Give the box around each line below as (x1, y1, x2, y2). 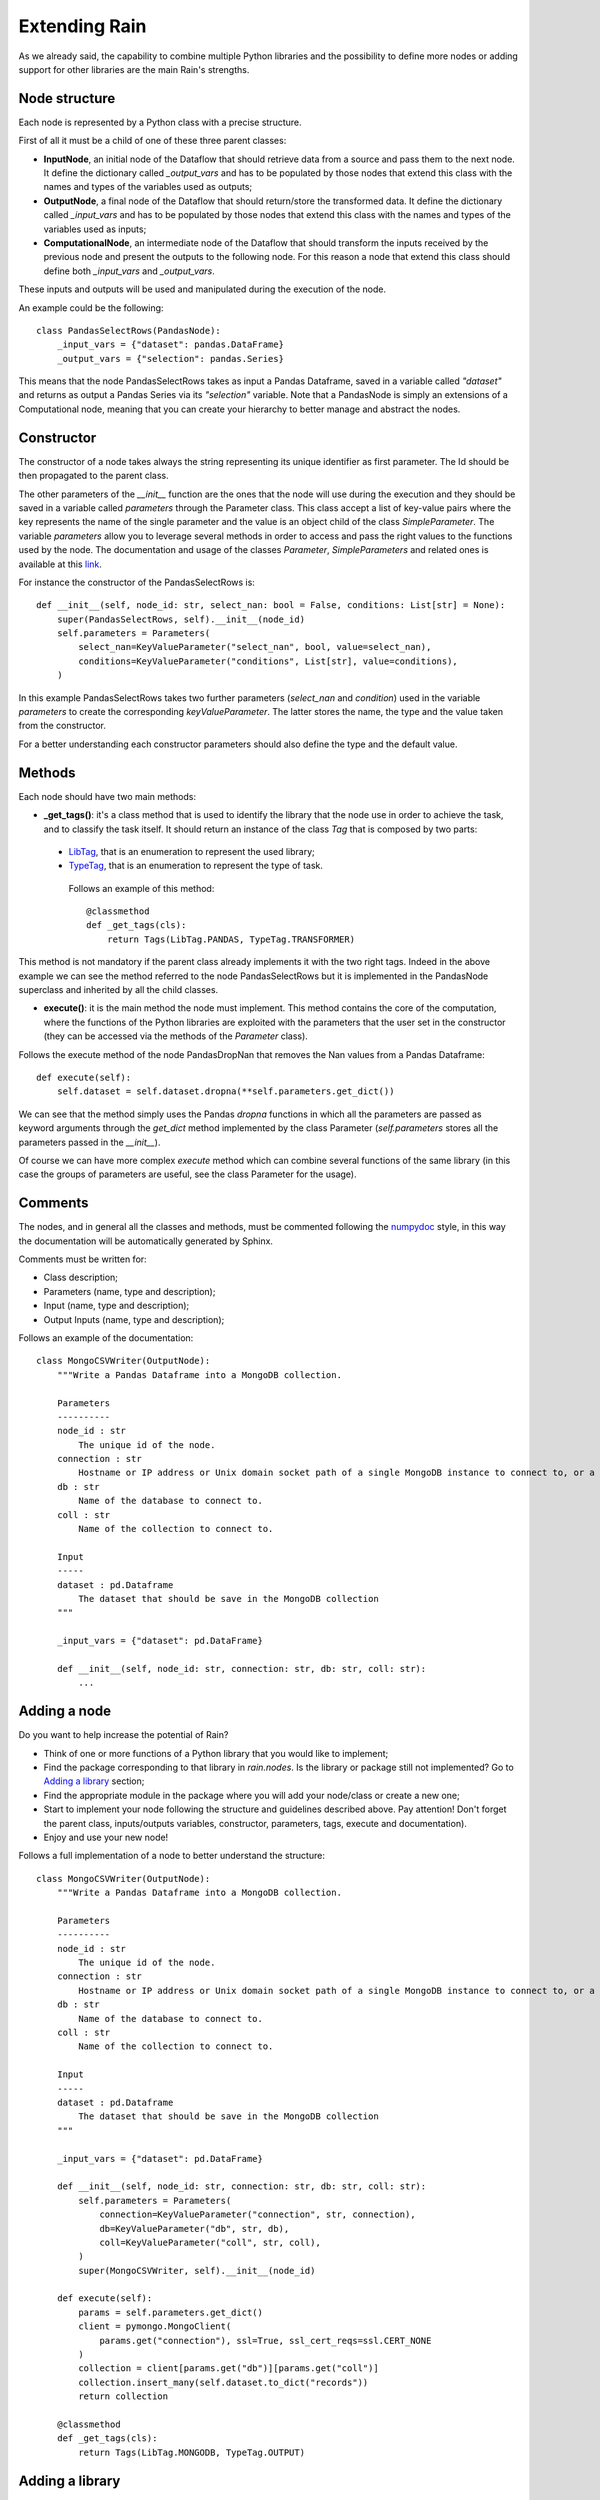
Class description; (43, 1271, 119, 1284)
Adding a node (18, 1703, 112, 1720)
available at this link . (18, 558, 102, 570)
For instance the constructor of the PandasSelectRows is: (18, 576, 255, 588)
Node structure (18, 90, 116, 107)
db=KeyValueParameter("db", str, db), (99, 2223, 290, 2234)
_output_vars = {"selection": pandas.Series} (56, 353, 285, 364)
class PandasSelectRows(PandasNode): (36, 325, 222, 336)
